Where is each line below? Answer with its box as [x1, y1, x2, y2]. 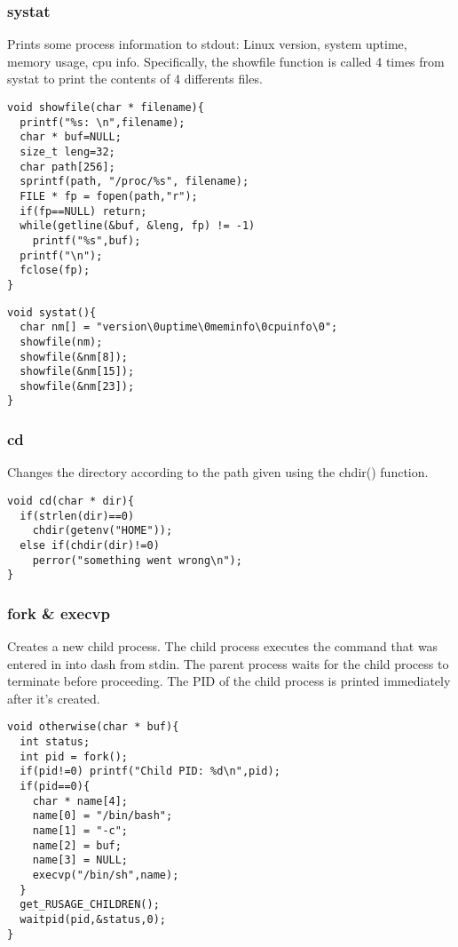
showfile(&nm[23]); [20, 379, 135, 393]
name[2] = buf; [32, 839, 122, 852]
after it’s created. [7, 688, 100, 707]
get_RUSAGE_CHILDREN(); [20, 898, 160, 911]
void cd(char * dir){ [7, 494, 135, 507]
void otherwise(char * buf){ [7, 720, 179, 734]
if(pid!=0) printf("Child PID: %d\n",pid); [20, 765, 280, 778]
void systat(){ [7, 306, 97, 319]
